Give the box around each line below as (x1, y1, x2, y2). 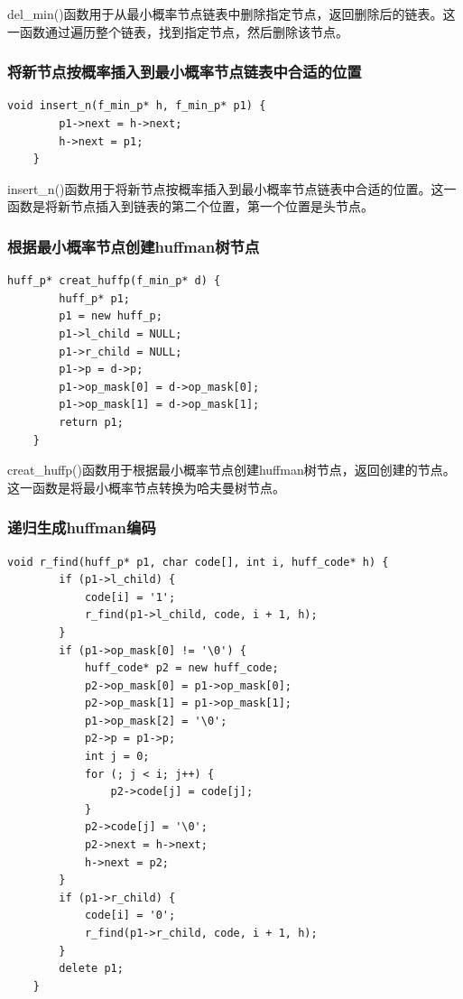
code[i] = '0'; (84, 909, 176, 922)
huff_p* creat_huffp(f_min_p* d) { (7, 274, 221, 288)
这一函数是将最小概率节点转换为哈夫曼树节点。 (7, 477, 285, 496)
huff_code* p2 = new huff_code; (84, 661, 279, 675)
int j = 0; (84, 750, 150, 763)
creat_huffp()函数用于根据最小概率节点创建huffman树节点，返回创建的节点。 (7, 460, 456, 479)
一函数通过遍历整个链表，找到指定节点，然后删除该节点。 (7, 22, 348, 41)
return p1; (59, 415, 124, 429)
